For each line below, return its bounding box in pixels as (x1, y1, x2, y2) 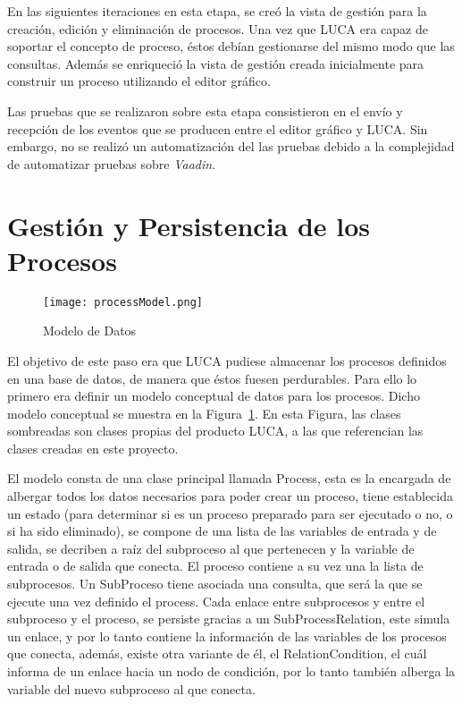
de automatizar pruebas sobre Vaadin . (7, 154, 216, 173)
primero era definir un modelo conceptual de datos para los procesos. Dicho (7, 386, 420, 405)
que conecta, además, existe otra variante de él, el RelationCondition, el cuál (7, 644, 427, 663)
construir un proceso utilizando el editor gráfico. (7, 72, 271, 90)
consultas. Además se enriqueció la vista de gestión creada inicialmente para (7, 54, 424, 72)
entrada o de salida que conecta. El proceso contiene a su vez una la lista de (7, 556, 424, 575)
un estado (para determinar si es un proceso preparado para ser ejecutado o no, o (7, 504, 453, 522)
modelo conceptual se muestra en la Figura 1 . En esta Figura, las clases (7, 403, 401, 422)
